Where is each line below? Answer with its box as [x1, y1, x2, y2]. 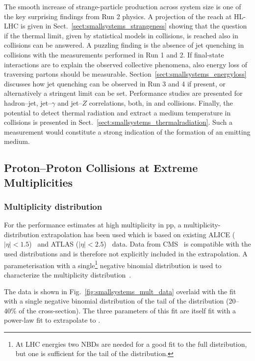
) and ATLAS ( [29, 239, 79, 249]
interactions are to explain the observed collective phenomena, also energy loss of [4, 59, 247, 69]
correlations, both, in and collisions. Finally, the [89, 97, 233, 108]
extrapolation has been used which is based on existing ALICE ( [41, 229, 235, 239]
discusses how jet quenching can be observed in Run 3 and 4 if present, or [4, 78, 226, 88]
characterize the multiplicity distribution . [4, 269, 131, 279]
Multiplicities [4, 174, 73, 190]
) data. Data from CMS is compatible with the [103, 239, 251, 249]
